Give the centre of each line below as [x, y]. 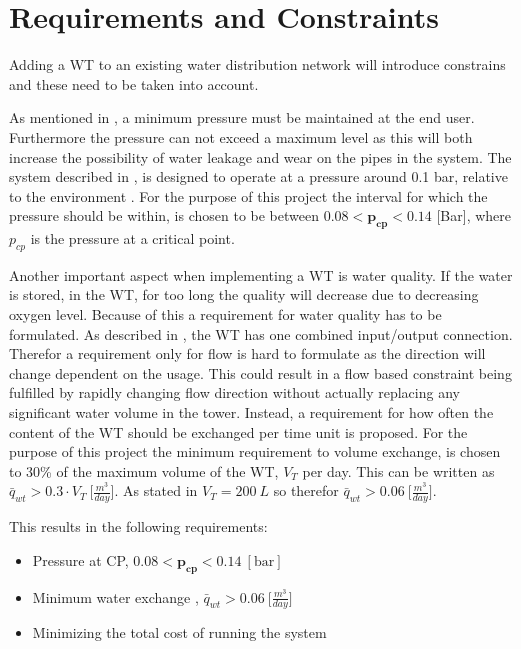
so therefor [306, 490]
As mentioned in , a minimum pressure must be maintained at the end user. [242, 117]
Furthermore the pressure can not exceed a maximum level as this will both [241, 136]
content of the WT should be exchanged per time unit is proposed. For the [238, 431]
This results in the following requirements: [138, 526]
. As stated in [156, 490]
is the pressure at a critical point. [132, 238]
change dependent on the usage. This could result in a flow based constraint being [260, 372]
